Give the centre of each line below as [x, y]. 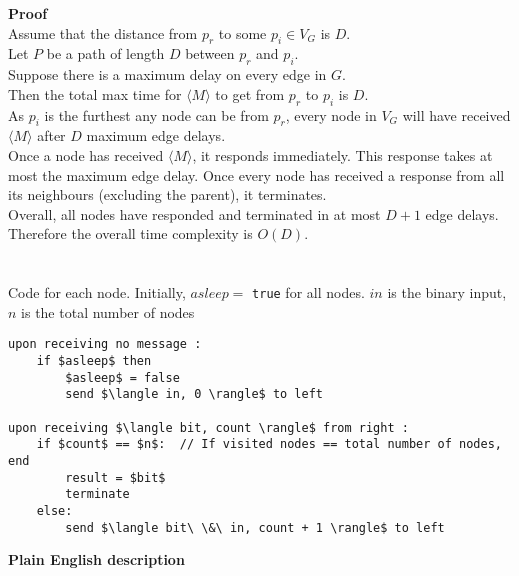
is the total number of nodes [108, 311]
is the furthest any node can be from [156, 114]
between [210, 53]
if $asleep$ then [94, 361]
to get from [250, 93]
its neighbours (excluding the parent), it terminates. [167, 194]
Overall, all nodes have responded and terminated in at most [194, 213]
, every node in [331, 114]
